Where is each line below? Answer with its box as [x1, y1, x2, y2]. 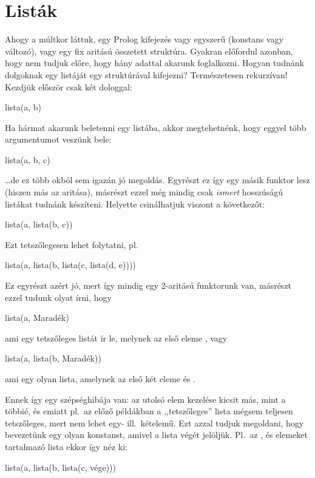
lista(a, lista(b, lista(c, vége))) [5, 460, 117, 473]
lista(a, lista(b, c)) [5, 218, 73, 231]
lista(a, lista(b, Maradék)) [5, 352, 101, 365]
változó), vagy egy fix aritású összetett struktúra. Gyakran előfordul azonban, [5, 44, 293, 57]
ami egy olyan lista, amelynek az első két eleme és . [5, 372, 195, 385]
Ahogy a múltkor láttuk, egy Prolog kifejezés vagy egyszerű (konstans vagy [5, 33, 284, 45]
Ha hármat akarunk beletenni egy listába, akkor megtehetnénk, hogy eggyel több [5, 121, 307, 133]
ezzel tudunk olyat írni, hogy [5, 291, 112, 303]
